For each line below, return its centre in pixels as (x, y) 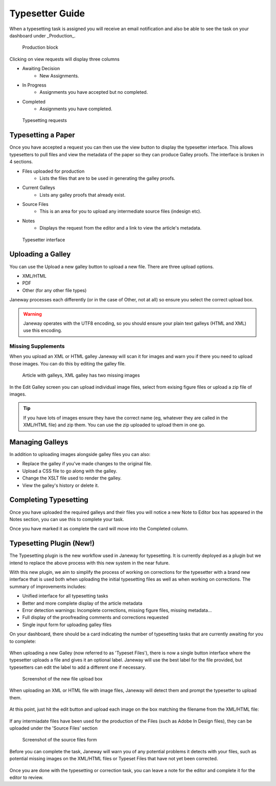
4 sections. (21, 162)
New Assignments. (59, 76)
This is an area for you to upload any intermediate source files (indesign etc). (120, 211)
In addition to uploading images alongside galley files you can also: (80, 454)
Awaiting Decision (41, 69)
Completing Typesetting (49, 500)
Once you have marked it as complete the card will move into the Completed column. (99, 529)
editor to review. (26, 777)
